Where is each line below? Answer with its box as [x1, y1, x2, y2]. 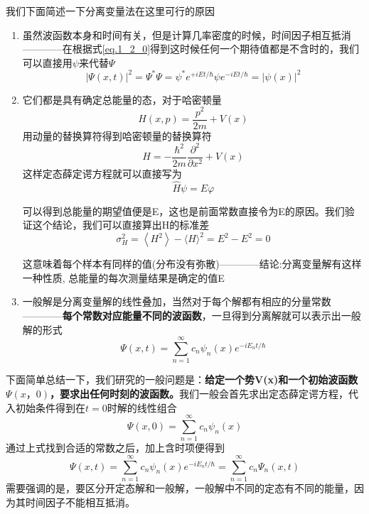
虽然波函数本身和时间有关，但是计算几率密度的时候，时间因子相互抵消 [22, 27, 351, 42]
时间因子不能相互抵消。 [25, 494, 135, 509]
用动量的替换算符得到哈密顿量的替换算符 [22, 128, 212, 143]
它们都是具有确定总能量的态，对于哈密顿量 [22, 92, 222, 106]
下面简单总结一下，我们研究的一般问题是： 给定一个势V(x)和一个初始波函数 [6, 372, 358, 387]
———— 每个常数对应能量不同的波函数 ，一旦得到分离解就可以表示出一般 [22, 308, 361, 323]
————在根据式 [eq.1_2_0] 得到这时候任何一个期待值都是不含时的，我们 [22, 41, 360, 56]
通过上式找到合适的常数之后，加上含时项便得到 [6, 440, 225, 455]
